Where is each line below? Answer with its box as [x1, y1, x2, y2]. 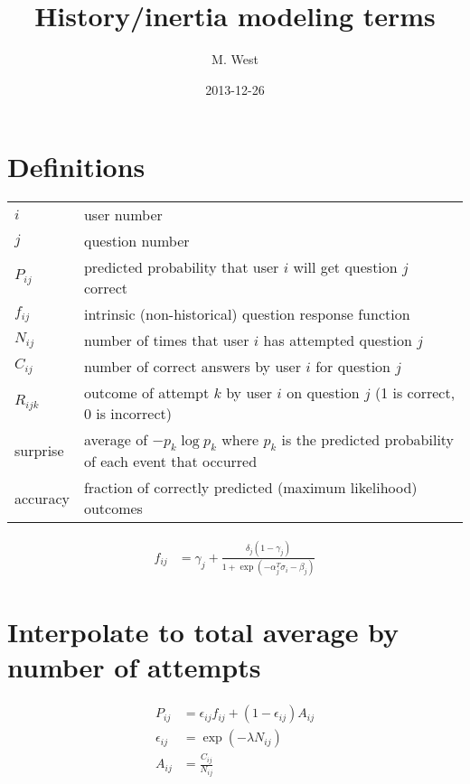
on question [287, 382, 360, 404]
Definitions [7, 148, 146, 185]
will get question [293, 257, 398, 278]
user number [83, 204, 163, 226]
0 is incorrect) [83, 403, 172, 425]
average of [83, 429, 148, 451]
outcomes [83, 498, 143, 519]
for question [315, 356, 390, 378]
